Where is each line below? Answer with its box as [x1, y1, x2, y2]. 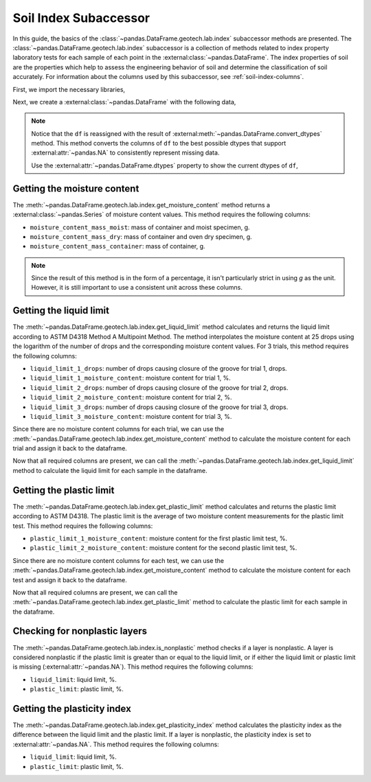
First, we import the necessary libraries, [12, 85, 126, 93]
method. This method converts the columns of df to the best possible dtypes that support [31, 139, 286, 148]
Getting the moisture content [12, 183, 139, 194]
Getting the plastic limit [12, 484, 115, 496]
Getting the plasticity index [12, 702, 132, 714]
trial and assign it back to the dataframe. [12, 444, 127, 452]
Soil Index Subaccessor [12, 10, 150, 25]
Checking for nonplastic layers [12, 625, 148, 637]
